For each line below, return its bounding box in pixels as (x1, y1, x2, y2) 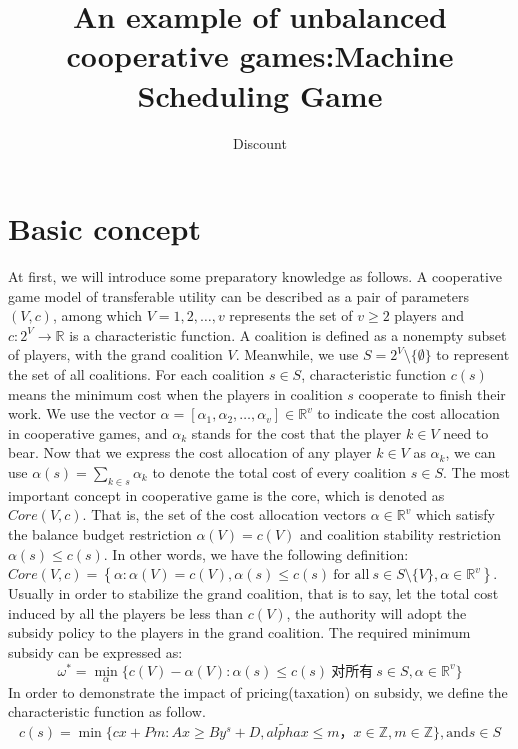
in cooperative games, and (8, 422, 168, 443)
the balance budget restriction (8, 523, 192, 544)
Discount (233, 132, 287, 153)
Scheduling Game (137, 74, 383, 115)
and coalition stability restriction (300, 523, 501, 544)
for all (333, 568, 370, 583)
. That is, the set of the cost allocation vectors (82, 504, 367, 525)
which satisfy (415, 504, 496, 525)
